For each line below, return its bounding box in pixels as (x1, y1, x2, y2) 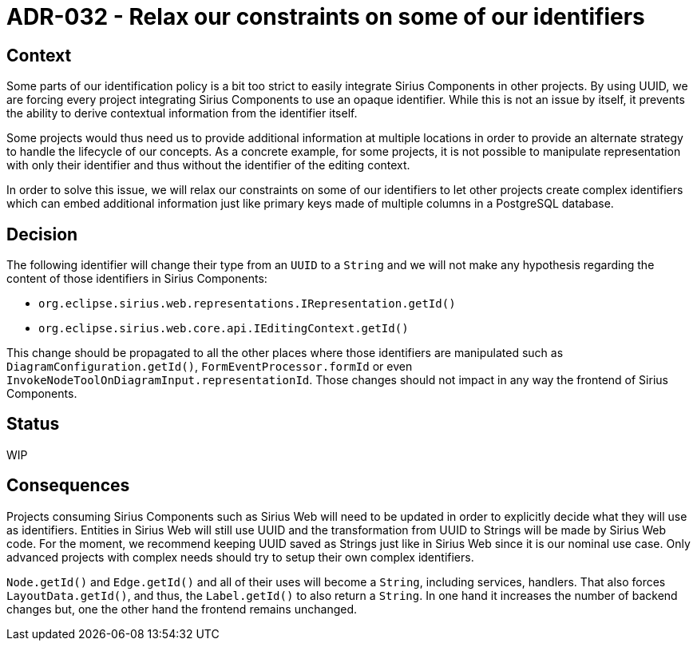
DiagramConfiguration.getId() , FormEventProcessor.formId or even (6, 359, 413, 374)
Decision (6, 224, 78, 244)
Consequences (6, 475, 130, 496)
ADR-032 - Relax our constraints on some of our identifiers (6, 3, 645, 30)
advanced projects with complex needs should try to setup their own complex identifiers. (6, 550, 474, 564)
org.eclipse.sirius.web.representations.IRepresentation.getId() (38, 297, 456, 311)
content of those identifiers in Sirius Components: (6, 272, 267, 286)
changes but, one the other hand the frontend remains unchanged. (6, 601, 358, 616)
